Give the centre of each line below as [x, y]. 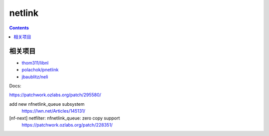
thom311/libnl [35, 63]
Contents [19, 28]
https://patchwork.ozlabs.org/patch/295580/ [55, 95]
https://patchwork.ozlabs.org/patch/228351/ [67, 125]
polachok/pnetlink [40, 70]
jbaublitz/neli [35, 76]
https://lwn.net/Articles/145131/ [54, 111]
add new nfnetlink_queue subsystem [47, 104]
